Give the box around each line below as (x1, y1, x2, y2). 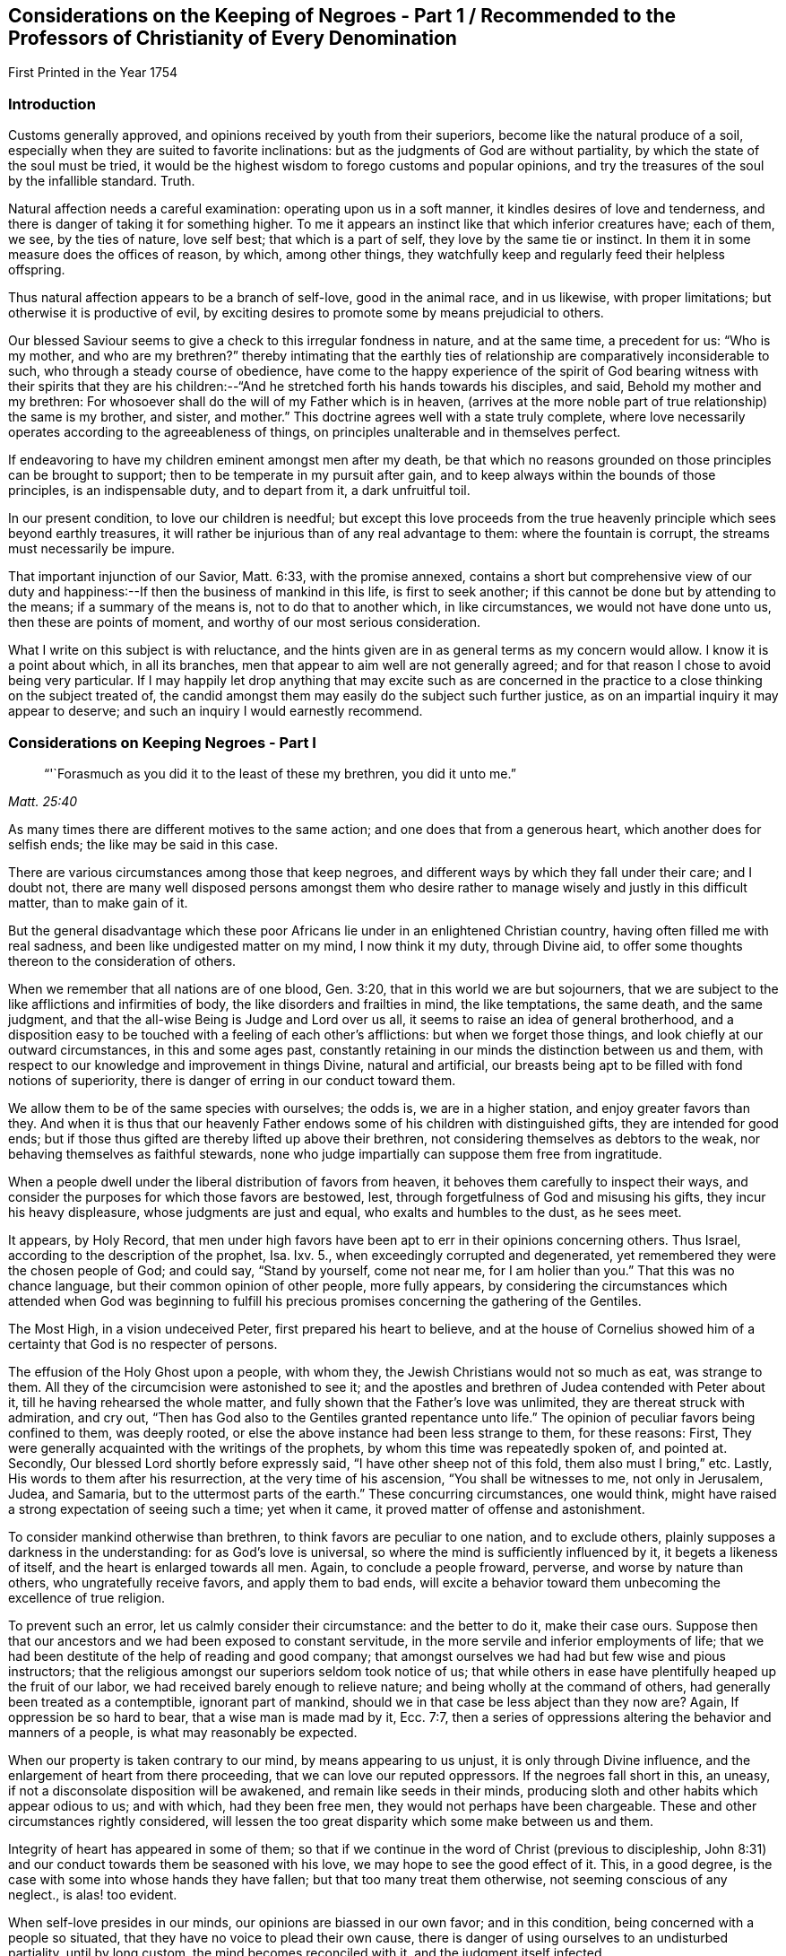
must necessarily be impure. (8, 541, 176, 557)
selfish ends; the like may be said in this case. (8, 836, 279, 852)
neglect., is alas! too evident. (8, 1886, 177, 1902)
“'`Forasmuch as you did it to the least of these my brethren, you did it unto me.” (44, 765, 516, 781)
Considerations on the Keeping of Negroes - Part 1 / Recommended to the (8, 4, 677, 27)
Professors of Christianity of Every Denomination (8, 27, 457, 49)
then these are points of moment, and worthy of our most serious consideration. (8, 614, 481, 630)
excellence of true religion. (8, 1589, 166, 1605)
